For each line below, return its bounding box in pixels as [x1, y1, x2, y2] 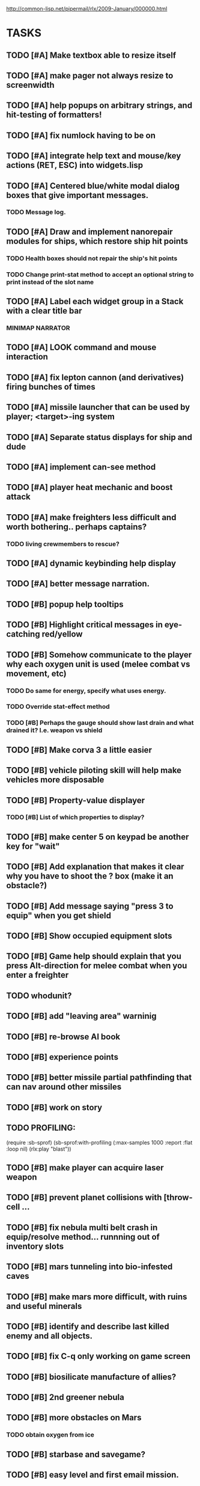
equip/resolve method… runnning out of [6, 1231, 160, 1242]
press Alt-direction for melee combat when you [6, 960, 187, 971]
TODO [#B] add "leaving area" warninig [6, 1011, 157, 1021]
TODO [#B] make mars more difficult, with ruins [6, 1292, 187, 1302]
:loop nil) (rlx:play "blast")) [6, 1145, 71, 1152]
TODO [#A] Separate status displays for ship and [6, 432, 192, 442]
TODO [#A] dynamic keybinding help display [6, 558, 176, 568]
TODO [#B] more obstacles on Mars [6, 1413, 142, 1423]
